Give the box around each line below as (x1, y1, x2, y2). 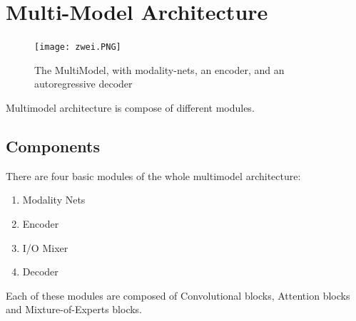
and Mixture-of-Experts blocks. (6, 302, 143, 317)
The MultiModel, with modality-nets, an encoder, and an (34, 62, 285, 77)
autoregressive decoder (34, 76, 133, 91)
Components (6, 135, 100, 157)
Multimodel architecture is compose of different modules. (6, 100, 255, 115)
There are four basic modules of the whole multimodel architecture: (6, 168, 301, 183)
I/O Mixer (22, 240, 68, 255)
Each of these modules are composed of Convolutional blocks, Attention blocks (6, 288, 350, 302)
